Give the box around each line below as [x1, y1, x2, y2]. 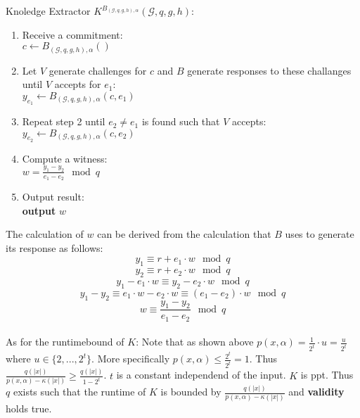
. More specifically [91, 351, 170, 366]
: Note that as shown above [136, 334, 254, 349]
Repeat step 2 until [22, 114, 105, 129]
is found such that [141, 114, 220, 129]
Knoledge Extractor [6, 4, 91, 18]
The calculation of [6, 227, 84, 241]
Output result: [22, 189, 84, 203]
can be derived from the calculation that [97, 227, 271, 241]
